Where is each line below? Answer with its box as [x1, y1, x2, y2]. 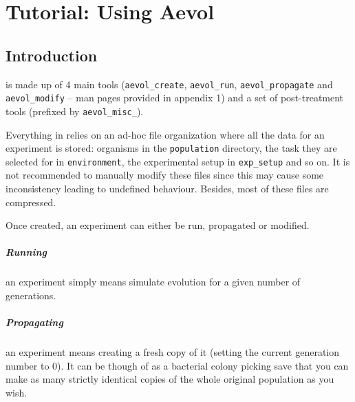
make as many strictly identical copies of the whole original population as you [6, 372, 334, 386]
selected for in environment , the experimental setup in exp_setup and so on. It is [6, 154, 350, 168]
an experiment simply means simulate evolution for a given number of [6, 274, 301, 289]
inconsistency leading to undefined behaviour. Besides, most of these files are [6, 181, 329, 196]
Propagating [6, 315, 63, 330]
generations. [6, 288, 56, 302]
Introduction [6, 44, 98, 66]
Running [6, 245, 47, 259]
